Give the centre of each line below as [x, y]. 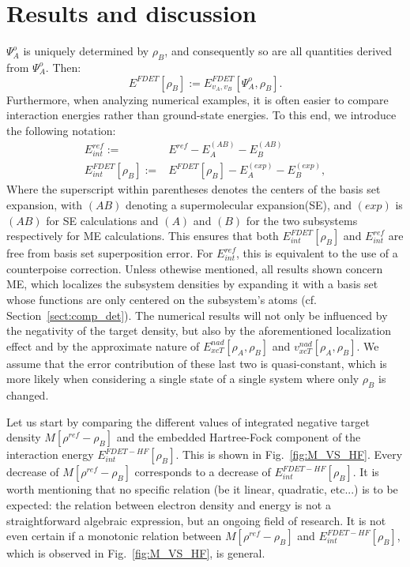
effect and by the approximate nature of [103, 345]
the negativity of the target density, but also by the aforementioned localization [199, 330]
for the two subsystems [302, 220]
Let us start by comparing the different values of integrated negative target [188, 421]
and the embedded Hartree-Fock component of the [239, 437]
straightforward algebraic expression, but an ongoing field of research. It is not [196, 520]
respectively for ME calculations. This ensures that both [143, 236]
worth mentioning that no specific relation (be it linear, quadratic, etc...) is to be [202, 489]
